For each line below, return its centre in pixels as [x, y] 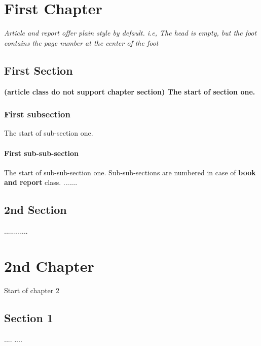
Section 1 [29, 317]
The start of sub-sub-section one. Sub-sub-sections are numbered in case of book [130, 172]
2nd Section [35, 210]
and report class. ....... [41, 182]
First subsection [37, 114]
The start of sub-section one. [49, 133]
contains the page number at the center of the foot [81, 42]
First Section [39, 70]
